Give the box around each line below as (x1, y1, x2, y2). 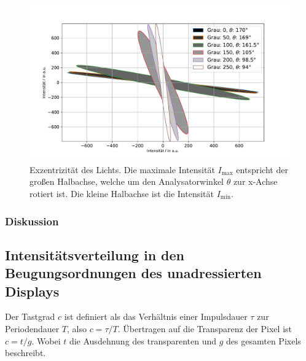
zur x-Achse (233, 175, 278, 188)
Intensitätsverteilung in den (5, 245, 185, 264)
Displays (5, 281, 60, 300)
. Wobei (31, 334, 61, 347)
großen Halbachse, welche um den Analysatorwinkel (29, 175, 224, 188)
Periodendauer (5, 322, 60, 335)
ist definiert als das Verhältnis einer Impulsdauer (64, 310, 248, 323)
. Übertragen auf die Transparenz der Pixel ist (117, 322, 292, 335)
